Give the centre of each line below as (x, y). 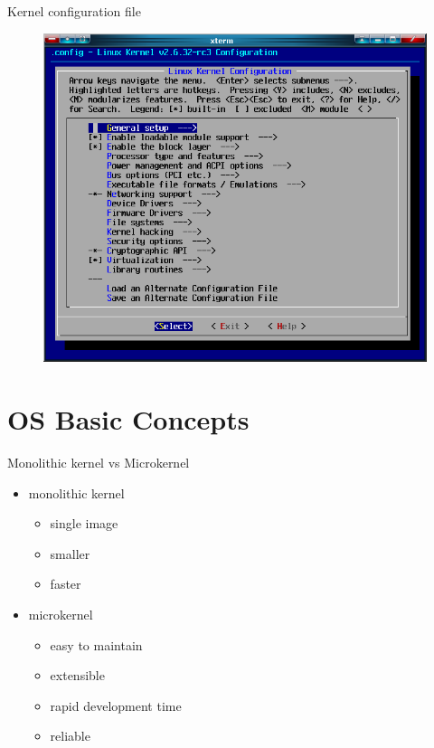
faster (66, 584)
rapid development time (116, 705)
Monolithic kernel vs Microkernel (99, 463)
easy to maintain (96, 644)
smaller (70, 553)
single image (84, 523)
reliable (70, 736)
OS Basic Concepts (128, 419)
